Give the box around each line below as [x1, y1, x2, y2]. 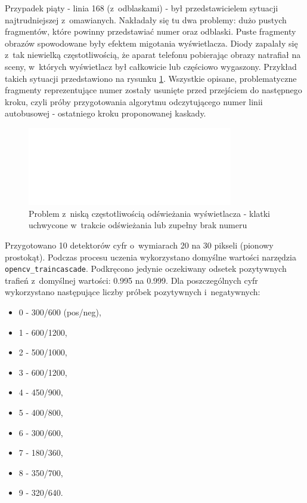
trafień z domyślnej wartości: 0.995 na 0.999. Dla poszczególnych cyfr [5, 274, 258, 286]
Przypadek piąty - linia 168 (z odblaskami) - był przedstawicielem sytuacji [5, 2, 278, 14]
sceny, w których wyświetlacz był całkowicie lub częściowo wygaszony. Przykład [5, 60, 297, 72]
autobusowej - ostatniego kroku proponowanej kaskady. [5, 107, 206, 119]
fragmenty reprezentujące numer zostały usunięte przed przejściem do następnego [5, 84, 302, 96]
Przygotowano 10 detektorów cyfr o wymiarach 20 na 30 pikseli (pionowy [5, 238, 274, 251]
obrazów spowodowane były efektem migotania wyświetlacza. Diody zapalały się [5, 36, 298, 49]
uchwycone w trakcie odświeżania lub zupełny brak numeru [29, 219, 247, 231]
